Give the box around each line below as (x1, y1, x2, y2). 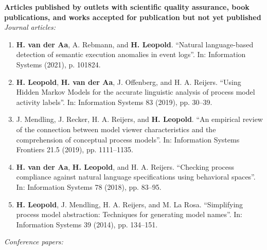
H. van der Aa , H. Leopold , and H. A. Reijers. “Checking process (16, 161, 235, 172)
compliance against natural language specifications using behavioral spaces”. (16, 171, 256, 182)
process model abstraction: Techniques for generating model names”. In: (16, 209, 242, 220)
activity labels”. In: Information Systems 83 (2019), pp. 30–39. (16, 96, 212, 107)
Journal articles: (4, 22, 56, 32)
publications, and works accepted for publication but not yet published (4, 11, 261, 22)
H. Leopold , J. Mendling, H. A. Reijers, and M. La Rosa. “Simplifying (16, 199, 243, 209)
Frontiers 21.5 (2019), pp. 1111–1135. (16, 144, 133, 155)
